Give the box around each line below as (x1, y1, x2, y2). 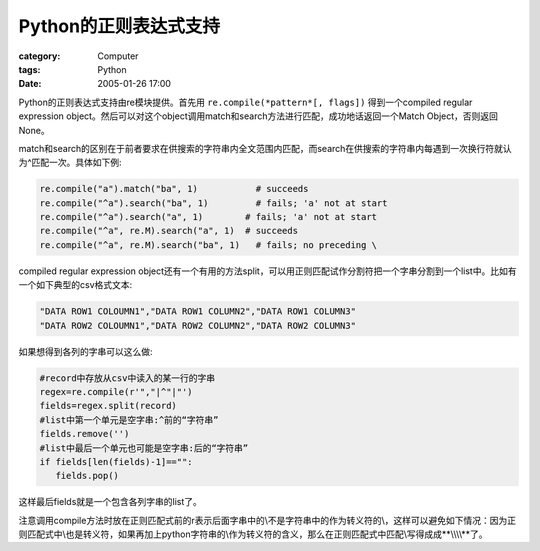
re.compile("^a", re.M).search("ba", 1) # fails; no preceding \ (39, 239, 378, 250)
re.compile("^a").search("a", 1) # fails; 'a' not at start (39, 211, 378, 223)
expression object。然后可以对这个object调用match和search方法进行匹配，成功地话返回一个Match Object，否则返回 (18, 110, 499, 122)
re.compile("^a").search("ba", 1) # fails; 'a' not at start (39, 197, 388, 209)
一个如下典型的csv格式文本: (18, 279, 133, 291)
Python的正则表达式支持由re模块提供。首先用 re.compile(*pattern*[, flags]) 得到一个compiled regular (18, 96, 473, 108)
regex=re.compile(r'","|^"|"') (39, 386, 194, 397)
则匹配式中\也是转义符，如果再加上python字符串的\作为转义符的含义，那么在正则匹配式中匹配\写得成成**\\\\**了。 (18, 528, 489, 540)
